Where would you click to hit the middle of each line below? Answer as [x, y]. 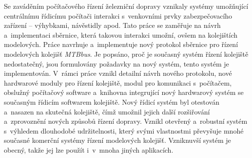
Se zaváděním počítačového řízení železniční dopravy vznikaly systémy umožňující [126, 6]
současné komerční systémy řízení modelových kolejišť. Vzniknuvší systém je [117, 140]
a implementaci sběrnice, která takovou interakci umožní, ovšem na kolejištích [121, 34]
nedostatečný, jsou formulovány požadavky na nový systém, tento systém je [116, 63]
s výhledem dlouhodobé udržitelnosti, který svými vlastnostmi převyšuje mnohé [124, 130]
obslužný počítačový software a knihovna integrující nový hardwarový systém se [124, 92]
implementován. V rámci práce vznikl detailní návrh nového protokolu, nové [118, 73]
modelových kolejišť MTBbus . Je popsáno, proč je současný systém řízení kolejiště [126, 54]
